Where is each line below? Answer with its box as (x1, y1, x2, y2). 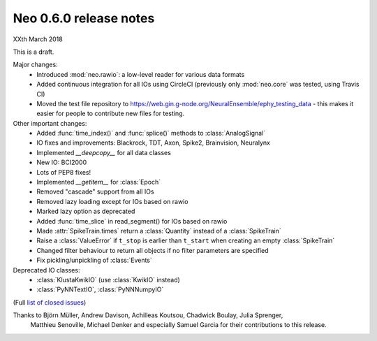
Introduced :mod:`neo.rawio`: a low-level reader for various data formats (36, 70, 245, 78)
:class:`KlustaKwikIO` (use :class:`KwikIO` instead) (36, 275, 181, 284)
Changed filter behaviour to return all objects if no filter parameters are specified (36, 246, 269, 254)
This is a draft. (13, 48, 54, 56)
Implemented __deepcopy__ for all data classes (36, 148, 171, 157)
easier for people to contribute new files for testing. (36, 109, 185, 118)
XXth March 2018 (13, 35, 63, 43)
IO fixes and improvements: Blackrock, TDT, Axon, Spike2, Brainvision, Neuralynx (36, 138, 270, 147)
